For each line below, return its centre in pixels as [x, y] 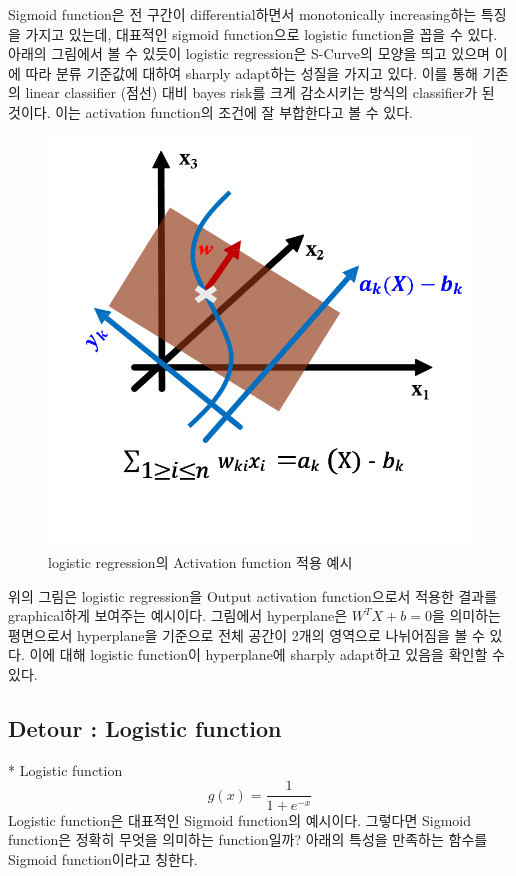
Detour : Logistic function [145, 728]
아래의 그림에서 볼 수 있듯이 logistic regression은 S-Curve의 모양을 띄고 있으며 [249, 53]
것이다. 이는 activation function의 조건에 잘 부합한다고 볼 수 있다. [210, 111]
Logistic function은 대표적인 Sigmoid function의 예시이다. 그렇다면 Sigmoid [239, 819]
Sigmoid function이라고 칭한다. [103, 858]
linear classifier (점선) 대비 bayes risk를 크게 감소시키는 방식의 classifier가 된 [260, 92]
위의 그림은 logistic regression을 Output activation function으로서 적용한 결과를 [253, 595]
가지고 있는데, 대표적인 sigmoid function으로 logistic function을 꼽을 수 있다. [261, 33]
